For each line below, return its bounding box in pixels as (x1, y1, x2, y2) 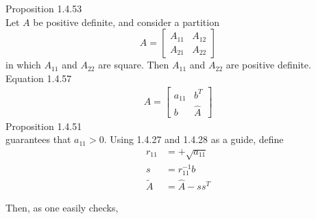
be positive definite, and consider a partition (33, 14, 219, 29)
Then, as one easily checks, (5, 201, 119, 215)
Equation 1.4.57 (5, 70, 72, 85)
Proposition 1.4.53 (5, 1, 82, 15)
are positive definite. (226, 57, 311, 72)
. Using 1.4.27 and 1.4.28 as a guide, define (104, 132, 284, 146)
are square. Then (98, 57, 169, 72)
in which (5, 57, 41, 72)
